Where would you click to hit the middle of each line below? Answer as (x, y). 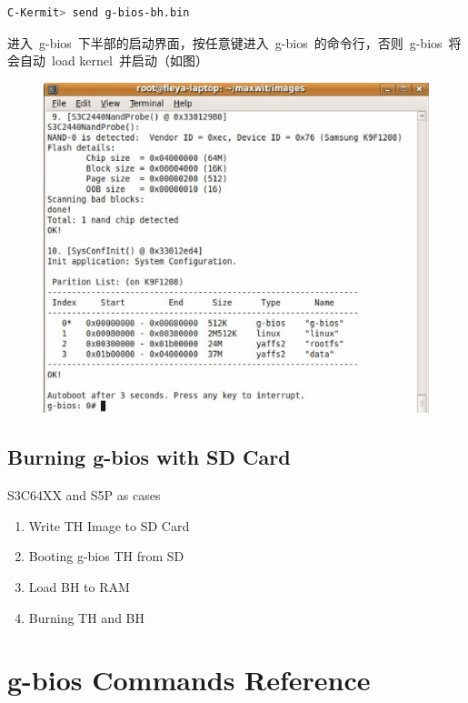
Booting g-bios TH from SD (106, 556)
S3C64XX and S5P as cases (84, 495)
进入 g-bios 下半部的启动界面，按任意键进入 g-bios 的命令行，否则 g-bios (225, 42)
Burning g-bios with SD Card (149, 457)
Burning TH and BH (87, 617)
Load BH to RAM (79, 586)
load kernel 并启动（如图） (129, 60)
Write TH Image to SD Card (109, 525)
